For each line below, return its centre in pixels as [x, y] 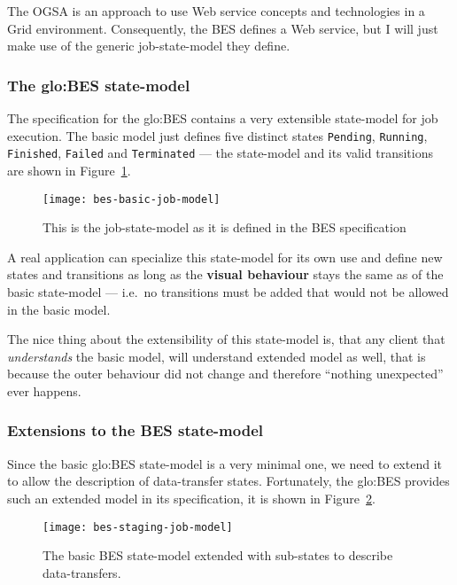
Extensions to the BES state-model [135, 430]
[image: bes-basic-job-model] [132, 199]
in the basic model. [59, 309]
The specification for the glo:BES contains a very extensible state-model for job [223, 118]
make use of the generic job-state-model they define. [149, 46]
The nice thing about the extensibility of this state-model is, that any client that [226, 339]
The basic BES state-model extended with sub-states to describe [218, 555]
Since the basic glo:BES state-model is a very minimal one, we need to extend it [225, 463]
